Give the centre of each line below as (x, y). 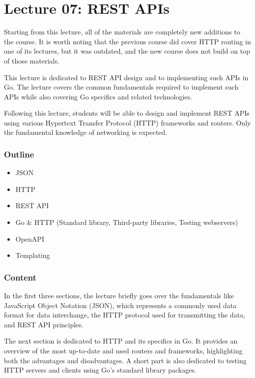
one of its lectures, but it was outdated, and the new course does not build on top (127, 51)
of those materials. (32, 60)
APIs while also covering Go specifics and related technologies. (98, 96)
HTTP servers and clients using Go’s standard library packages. (100, 370)
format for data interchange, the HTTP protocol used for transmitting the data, (125, 315)
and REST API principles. (44, 324)
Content (20, 277)
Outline (19, 154)
